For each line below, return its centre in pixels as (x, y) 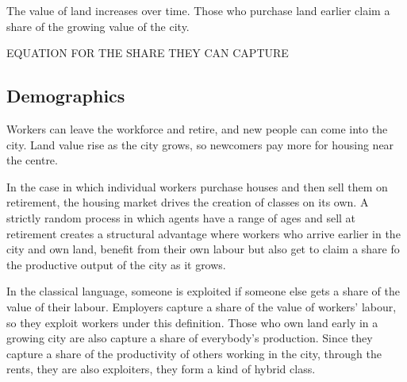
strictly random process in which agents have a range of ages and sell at (181, 217)
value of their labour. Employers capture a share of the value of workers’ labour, (202, 306)
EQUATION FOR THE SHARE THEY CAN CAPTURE (148, 53)
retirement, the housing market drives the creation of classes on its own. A (188, 202)
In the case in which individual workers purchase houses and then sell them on (197, 186)
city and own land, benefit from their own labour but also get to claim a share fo (203, 249)
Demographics (66, 96)
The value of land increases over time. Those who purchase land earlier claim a (198, 10)
